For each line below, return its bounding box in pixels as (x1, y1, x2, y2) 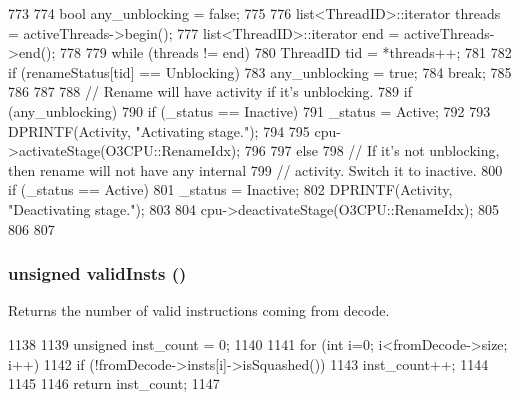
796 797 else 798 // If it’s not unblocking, (244, 140, 500, 161)
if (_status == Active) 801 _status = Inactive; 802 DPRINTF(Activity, (8, 179, 453, 200)
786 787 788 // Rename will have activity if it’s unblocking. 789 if (8, 81, 412, 102)
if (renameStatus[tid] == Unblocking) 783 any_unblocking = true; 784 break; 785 (8, 61, 512, 82)
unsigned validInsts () (8, 261, 187, 286)
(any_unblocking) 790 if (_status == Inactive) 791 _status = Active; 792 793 (8, 100, 491, 121)
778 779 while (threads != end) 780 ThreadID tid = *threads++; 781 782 (60, 42, 512, 63)
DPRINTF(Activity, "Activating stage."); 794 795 (8, 120, 310, 141)
